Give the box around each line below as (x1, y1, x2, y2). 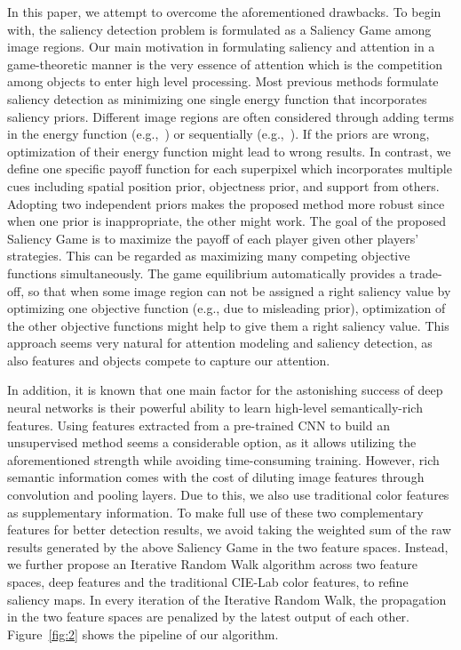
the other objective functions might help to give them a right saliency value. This (7, 316, 449, 334)
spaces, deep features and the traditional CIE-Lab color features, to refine (7, 573, 409, 590)
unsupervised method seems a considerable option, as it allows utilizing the (7, 433, 417, 452)
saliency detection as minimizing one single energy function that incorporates (7, 89, 427, 108)
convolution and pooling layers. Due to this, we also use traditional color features (7, 485, 449, 504)
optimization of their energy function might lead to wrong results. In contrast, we (7, 141, 451, 160)
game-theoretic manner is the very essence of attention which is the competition (7, 54, 442, 73)
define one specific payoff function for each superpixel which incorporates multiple (7, 159, 452, 178)
